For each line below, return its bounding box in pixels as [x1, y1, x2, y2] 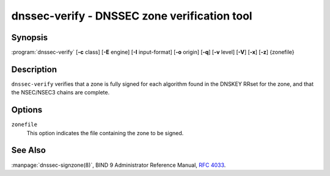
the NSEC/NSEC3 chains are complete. [11, 89, 110, 96]
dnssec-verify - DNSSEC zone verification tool [11, 9, 253, 23]
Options [11, 105, 43, 115]
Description [11, 64, 57, 74]
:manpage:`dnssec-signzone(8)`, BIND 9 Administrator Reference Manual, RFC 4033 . [11, 161, 226, 169]
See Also [11, 145, 46, 155]
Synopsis [11, 32, 48, 43]
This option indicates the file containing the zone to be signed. [26, 129, 184, 136]
